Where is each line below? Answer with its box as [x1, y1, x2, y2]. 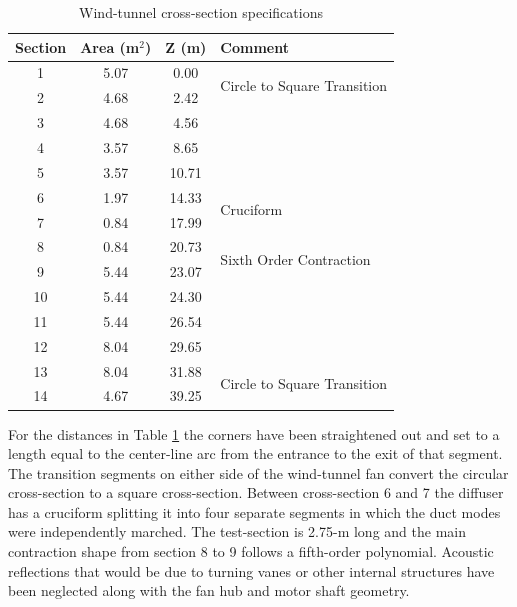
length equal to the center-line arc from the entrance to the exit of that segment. [8, 443, 503, 464]
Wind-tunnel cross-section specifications [79, 2, 323, 22]
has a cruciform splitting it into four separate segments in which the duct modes [8, 501, 501, 522]
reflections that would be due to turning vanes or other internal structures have [8, 560, 495, 581]
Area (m [80, 36, 140, 57]
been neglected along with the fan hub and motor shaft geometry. [8, 580, 410, 601]
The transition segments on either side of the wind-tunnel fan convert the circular [8, 462, 509, 483]
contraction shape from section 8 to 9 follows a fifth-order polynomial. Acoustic [8, 541, 494, 562]
